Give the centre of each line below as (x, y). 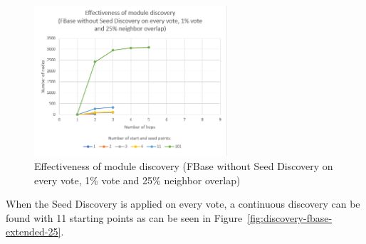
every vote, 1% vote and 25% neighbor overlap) (137, 180)
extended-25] (33, 232)
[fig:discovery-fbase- (290, 217)
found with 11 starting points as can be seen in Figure (124, 217)
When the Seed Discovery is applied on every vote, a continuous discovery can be (183, 204)
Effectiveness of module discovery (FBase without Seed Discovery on (184, 166)
